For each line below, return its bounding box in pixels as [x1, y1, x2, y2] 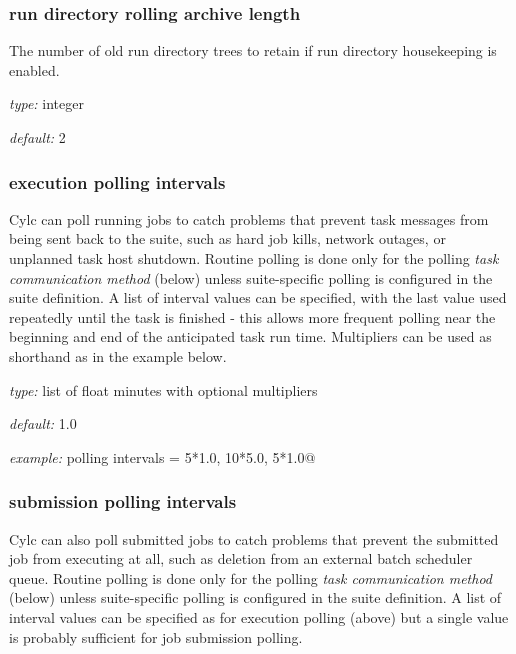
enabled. [9, 59, 60, 80]
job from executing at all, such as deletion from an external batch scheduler [9, 548, 473, 569]
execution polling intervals [9, 169, 226, 194]
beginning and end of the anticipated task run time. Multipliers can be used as [9, 326, 492, 347]
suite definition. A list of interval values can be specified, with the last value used [9, 287, 507, 308]
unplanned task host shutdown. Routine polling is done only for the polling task [9, 248, 499, 268]
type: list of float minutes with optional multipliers [9, 379, 318, 400]
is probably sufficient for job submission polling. [9, 626, 303, 647]
